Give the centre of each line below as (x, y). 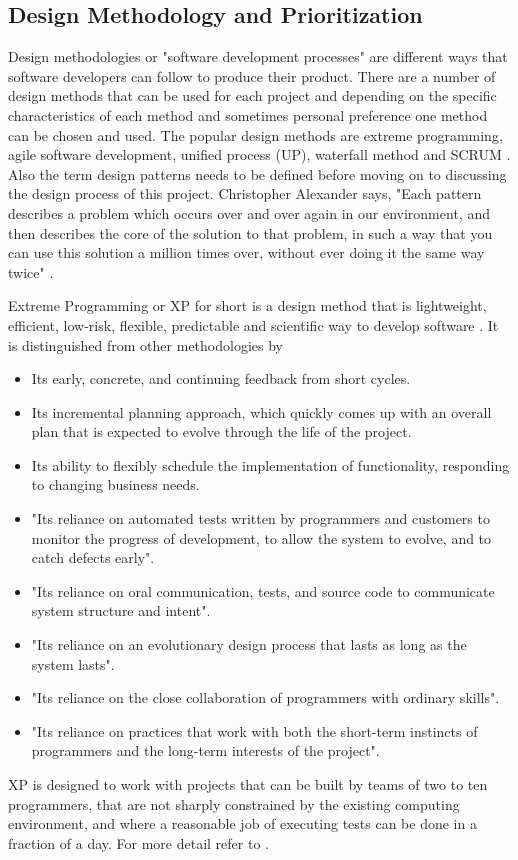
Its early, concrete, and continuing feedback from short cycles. (221, 378)
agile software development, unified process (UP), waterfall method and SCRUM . (259, 154)
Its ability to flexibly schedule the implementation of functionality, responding (270, 464)
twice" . (31, 271)
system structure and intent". (121, 610)
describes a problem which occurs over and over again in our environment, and (249, 212)
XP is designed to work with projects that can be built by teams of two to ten (248, 784)
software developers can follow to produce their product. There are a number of (252, 75)
